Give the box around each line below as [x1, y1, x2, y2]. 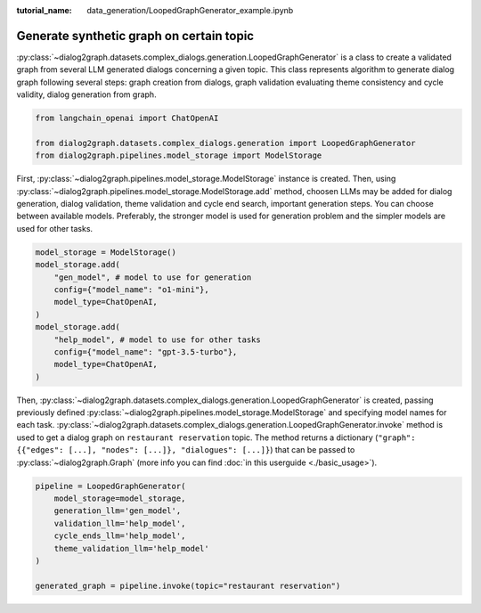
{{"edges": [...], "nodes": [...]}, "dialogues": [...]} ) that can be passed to [16, 445, 355, 455]
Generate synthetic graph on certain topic [16, 28, 254, 44]
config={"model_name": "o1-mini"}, [53, 284, 209, 294]
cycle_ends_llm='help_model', [53, 531, 186, 541]
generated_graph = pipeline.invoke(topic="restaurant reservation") [35, 580, 341, 591]
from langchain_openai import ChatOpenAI [35, 113, 219, 124]
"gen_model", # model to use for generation [53, 272, 252, 282]
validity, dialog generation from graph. [16, 89, 157, 100]
